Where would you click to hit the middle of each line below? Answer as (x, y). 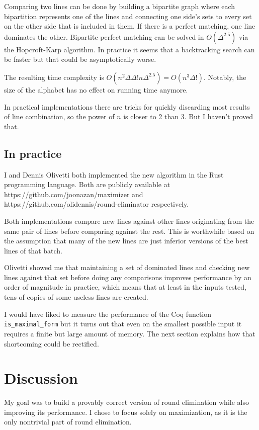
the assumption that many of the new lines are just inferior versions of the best (126, 241)
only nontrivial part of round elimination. (68, 422)
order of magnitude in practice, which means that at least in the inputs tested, (125, 287)
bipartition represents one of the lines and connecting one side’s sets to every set (128, 16)
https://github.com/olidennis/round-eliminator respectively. (97, 204)
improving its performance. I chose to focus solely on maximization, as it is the (126, 412)
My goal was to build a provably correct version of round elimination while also (126, 402)
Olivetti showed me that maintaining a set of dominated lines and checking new (127, 267)
